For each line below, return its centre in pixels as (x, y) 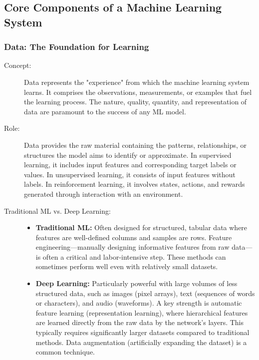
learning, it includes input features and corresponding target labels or (130, 165)
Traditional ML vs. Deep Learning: (57, 210)
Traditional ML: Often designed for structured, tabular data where (141, 227)
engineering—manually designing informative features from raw (132, 247)
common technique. (65, 352)
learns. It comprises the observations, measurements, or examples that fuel (138, 92)
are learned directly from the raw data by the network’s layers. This (140, 322)
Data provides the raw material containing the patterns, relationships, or (135, 145)
